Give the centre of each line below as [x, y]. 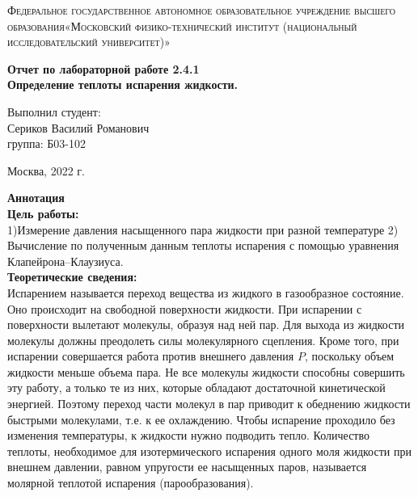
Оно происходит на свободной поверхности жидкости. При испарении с [185, 308]
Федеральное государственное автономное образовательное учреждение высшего [202, 10]
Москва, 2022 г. [46, 170]
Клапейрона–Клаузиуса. [65, 261]
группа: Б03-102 [47, 143]
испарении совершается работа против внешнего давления [151, 356]
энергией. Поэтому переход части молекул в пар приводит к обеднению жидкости [209, 404]
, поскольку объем [349, 356]
